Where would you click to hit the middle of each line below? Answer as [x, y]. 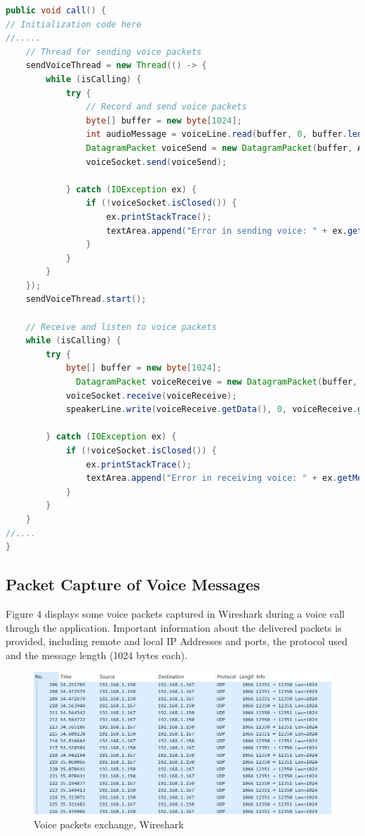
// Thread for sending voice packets [114, 52]
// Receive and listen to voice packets [121, 327]
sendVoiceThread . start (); [86, 299]
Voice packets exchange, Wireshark [109, 824]
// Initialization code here [74, 24]
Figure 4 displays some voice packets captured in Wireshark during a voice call [175, 613]
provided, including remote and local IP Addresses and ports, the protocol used [177, 641]
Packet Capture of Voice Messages [133, 584]
